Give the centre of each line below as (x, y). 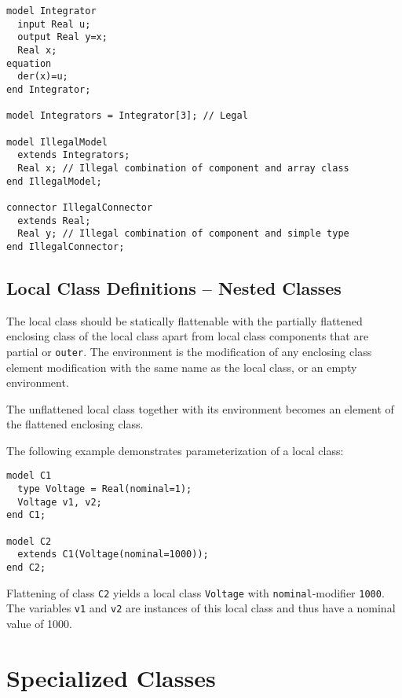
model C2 (29, 541)
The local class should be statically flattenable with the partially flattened (185, 320)
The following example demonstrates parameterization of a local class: (175, 450)
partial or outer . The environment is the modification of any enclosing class (189, 351)
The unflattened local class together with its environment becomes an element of (200, 408)
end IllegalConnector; (66, 246)
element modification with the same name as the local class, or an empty (182, 367)
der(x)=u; (43, 77)
